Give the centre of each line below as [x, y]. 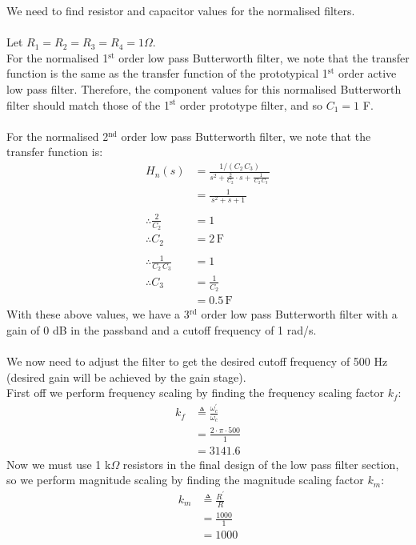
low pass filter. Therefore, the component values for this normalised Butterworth [204, 88]
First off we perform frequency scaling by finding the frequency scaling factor [196, 393]
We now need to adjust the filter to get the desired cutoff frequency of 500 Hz [197, 361]
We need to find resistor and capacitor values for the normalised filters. [181, 10]
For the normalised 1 [58, 57]
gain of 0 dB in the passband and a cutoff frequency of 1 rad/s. [162, 329]
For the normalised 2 [58, 136]
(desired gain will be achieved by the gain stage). [126, 377]
